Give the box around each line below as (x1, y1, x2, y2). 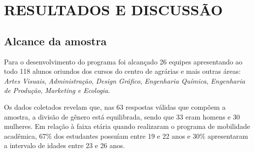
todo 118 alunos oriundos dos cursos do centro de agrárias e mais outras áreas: (4, 66, 241, 76)
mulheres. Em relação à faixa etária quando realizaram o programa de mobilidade (4, 121, 250, 131)
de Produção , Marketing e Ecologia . (4, 85, 110, 95)
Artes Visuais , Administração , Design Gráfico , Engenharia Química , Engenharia (4, 75, 245, 86)
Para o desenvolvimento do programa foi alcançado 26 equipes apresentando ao (4, 56, 243, 66)
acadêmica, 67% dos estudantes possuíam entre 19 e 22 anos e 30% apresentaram (4, 130, 249, 141)
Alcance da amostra (4, 33, 107, 48)
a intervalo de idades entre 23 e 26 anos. (4, 140, 125, 151)
